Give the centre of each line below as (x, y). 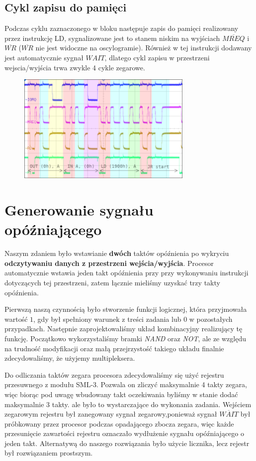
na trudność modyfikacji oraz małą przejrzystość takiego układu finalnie (114, 348)
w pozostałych (211, 319)
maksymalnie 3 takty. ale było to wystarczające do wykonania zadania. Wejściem (128, 404)
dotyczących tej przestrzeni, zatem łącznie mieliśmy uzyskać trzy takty (112, 282)
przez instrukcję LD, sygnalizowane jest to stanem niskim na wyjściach (112, 38)
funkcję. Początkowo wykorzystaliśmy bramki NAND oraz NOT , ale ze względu (125, 338)
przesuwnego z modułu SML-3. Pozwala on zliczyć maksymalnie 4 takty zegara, (126, 384)
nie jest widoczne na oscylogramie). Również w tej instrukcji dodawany (144, 48)
